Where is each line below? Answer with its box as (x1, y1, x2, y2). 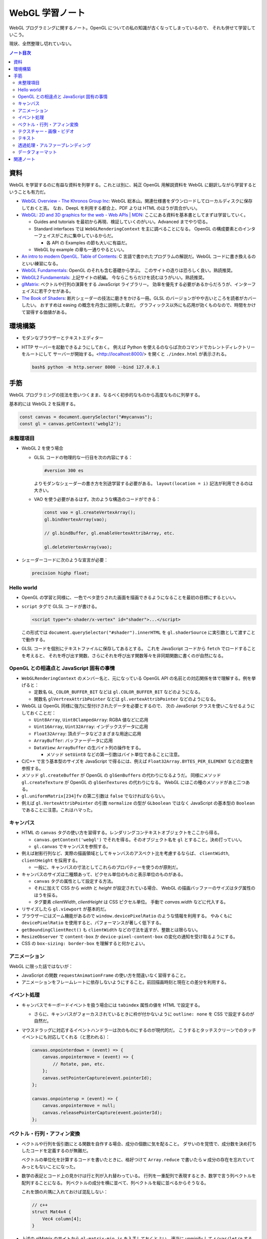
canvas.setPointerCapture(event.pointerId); (42, 1075, 152, 1080)
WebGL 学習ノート (9, 7, 86, 18)
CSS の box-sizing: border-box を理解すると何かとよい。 (21, 941, 148, 947)
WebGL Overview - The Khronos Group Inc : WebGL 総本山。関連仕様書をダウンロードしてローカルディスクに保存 (21, 198, 253, 204)
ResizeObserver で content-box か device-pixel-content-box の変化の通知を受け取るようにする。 (21, 934, 238, 940)
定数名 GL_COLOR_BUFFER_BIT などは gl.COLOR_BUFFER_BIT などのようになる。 (34, 689, 203, 695)
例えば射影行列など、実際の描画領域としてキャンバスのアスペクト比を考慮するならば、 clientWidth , (21, 850, 230, 856)
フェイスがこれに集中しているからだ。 (38, 233, 116, 239)
